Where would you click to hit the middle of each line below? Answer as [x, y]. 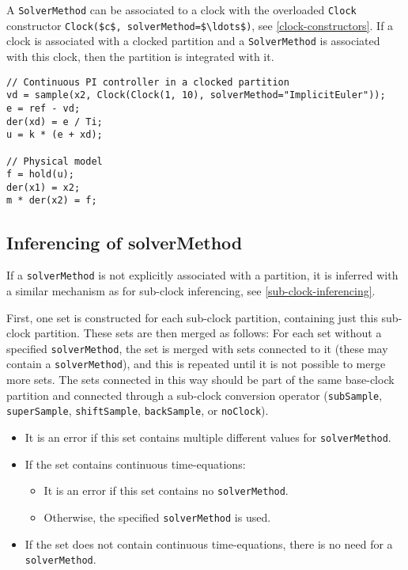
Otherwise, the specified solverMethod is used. [157, 517]
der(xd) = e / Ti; [55, 122]
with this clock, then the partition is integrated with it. [140, 56]
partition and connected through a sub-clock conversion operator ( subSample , [195, 395]
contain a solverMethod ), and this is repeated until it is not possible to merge [196, 364]
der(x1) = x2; [43, 187]
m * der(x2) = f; [52, 201]
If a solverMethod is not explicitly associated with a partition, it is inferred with [202, 275]
